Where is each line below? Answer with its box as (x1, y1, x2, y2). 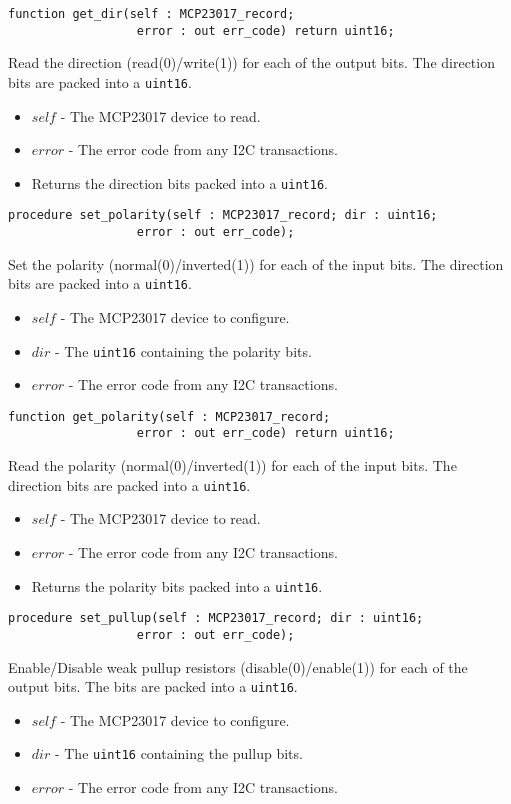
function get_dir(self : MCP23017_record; (8, 7, 295, 21)
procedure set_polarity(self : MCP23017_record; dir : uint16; (8, 208, 438, 223)
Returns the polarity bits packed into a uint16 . (31, 575, 323, 596)
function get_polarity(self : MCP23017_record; (8, 409, 331, 424)
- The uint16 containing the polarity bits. (54, 340, 312, 361)
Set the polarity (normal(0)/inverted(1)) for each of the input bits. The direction (8, 253, 504, 274)
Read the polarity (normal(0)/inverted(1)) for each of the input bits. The (8, 455, 457, 476)
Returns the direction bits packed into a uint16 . (31, 172, 328, 193)
